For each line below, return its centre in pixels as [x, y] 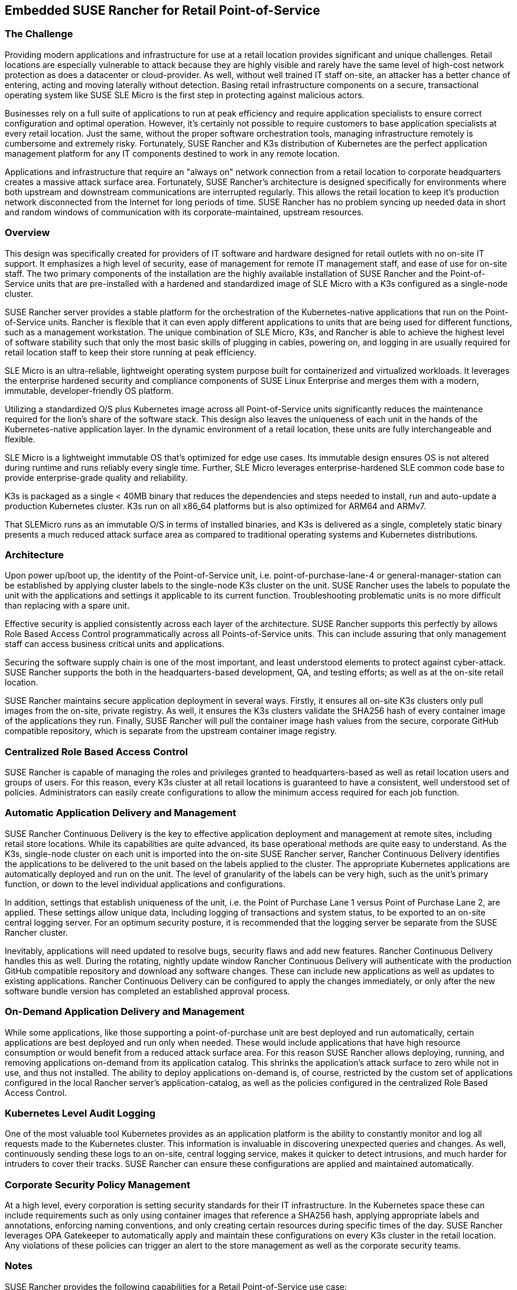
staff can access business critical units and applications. [115, 644]
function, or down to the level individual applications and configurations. [145, 884]
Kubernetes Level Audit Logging [80, 1113]
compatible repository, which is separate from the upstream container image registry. [171, 731]
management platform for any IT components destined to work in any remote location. [172, 153]
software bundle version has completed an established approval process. [147, 991]
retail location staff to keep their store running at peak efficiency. [131, 352]
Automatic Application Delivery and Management [121, 813]
